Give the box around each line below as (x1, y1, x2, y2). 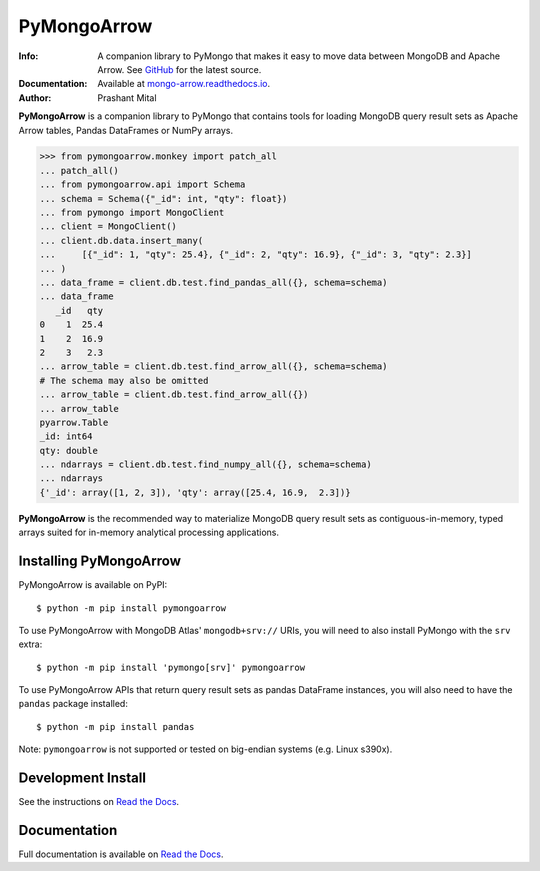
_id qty (55, 305, 104, 316)
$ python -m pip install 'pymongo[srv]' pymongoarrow (36, 661, 305, 673)
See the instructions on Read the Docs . (18, 796, 180, 808)
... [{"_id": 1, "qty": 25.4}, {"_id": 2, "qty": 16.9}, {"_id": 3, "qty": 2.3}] (39, 249, 472, 260)
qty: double (39, 445, 99, 456)
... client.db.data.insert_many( (39, 235, 204, 246)
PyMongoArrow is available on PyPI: (18, 579, 168, 591)
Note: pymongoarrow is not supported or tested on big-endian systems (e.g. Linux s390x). (18, 743, 393, 755)
